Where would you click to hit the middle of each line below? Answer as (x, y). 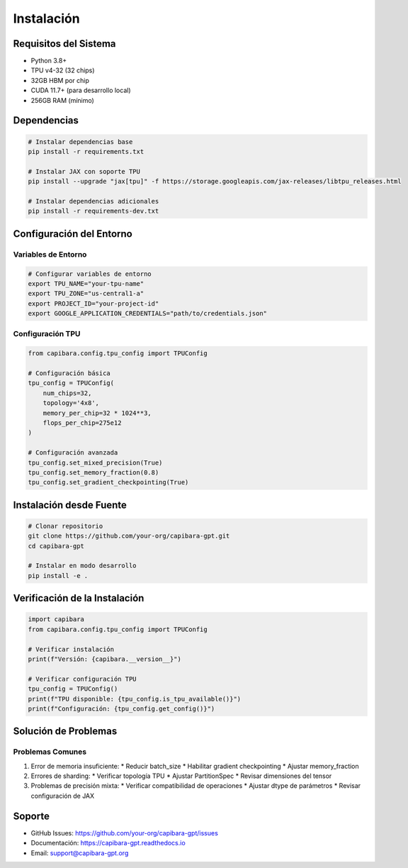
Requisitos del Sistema (64, 44)
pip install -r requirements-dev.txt (93, 211)
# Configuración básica (69, 373)
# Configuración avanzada (73, 453)
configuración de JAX (63, 796)
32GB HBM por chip (60, 80)
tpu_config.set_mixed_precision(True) (95, 462)
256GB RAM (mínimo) (63, 100)
